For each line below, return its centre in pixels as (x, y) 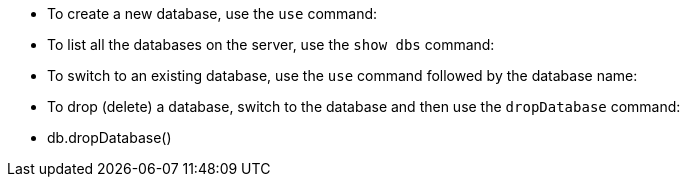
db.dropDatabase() (109, 137)
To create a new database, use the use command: (212, 13)
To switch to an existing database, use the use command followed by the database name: (342, 75)
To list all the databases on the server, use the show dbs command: (271, 44)
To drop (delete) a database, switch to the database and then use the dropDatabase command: (364, 106)
